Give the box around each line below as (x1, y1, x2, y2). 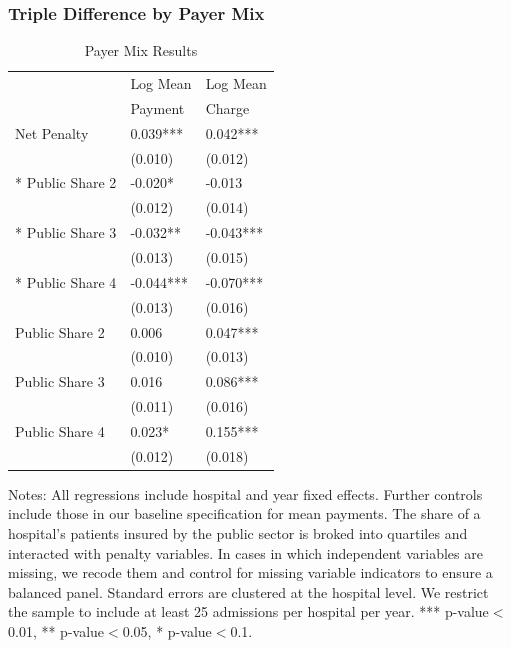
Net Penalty (15, 122, 89, 143)
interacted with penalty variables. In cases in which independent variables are (8, 542, 483, 563)
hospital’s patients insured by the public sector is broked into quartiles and (8, 523, 468, 543)
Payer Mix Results (84, 40, 198, 61)
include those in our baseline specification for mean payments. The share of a (8, 503, 481, 524)
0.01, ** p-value (8, 620, 105, 641)
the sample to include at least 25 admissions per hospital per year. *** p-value (8, 601, 489, 622)
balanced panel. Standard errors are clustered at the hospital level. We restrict (8, 581, 489, 602)
